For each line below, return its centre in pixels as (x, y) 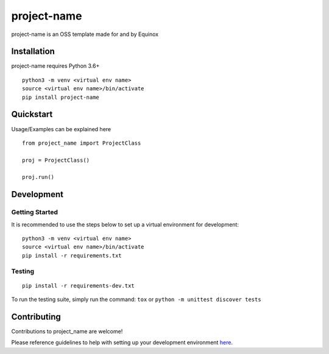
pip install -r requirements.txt (72, 255)
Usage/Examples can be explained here (61, 129)
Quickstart (32, 114)
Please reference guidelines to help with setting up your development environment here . (122, 342)
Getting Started (34, 212)
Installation (33, 52)
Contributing (36, 316)
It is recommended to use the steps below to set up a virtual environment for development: (125, 224)
